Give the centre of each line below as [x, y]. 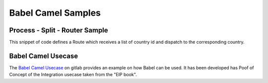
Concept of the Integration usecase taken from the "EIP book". [73, 75]
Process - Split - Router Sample [59, 30]
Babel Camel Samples [55, 13]
